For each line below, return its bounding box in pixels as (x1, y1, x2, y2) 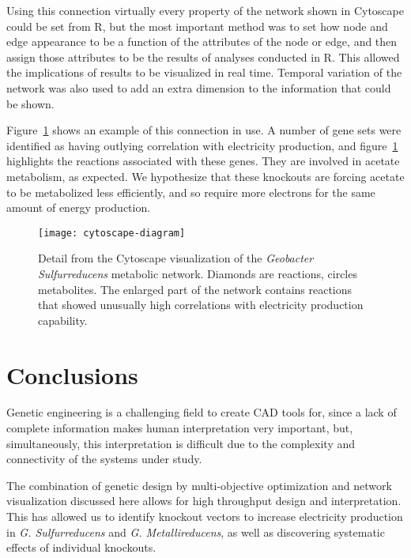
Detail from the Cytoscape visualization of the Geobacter (38, 250, 314, 266)
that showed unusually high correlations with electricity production (38, 296, 364, 313)
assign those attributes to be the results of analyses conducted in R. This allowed (6, 48, 400, 65)
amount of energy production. (6, 199, 151, 216)
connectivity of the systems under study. (6, 451, 202, 467)
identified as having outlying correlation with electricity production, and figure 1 (6, 137, 398, 153)
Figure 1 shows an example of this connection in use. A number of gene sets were (6, 122, 402, 138)
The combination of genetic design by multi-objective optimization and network (6, 477, 392, 493)
